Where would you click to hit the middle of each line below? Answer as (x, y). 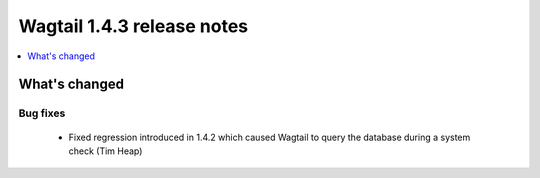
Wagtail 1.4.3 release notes (133, 26)
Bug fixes (42, 113)
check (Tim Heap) (105, 151)
